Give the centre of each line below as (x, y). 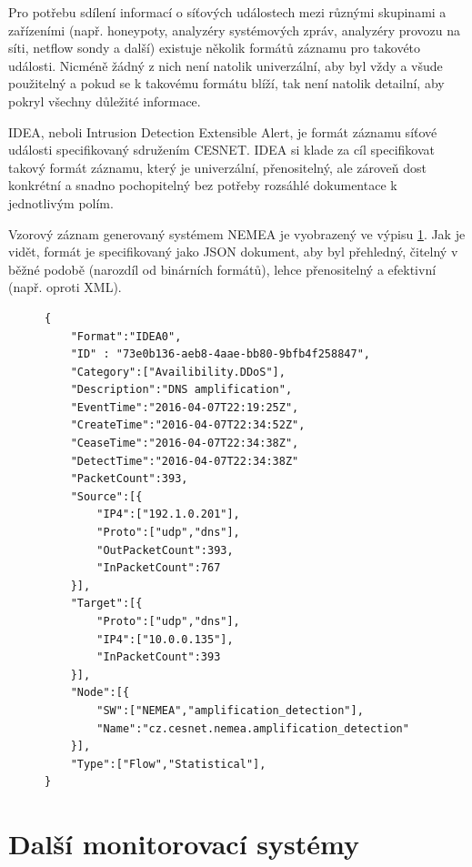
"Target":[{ (106, 604)
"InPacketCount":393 (159, 657)
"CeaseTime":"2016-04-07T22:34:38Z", (185, 444)
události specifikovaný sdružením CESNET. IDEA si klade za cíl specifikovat (222, 150)
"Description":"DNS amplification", (181, 390)
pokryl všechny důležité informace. (105, 101)
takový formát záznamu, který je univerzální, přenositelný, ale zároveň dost (218, 167)
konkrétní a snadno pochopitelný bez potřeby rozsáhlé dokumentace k (203, 185)
